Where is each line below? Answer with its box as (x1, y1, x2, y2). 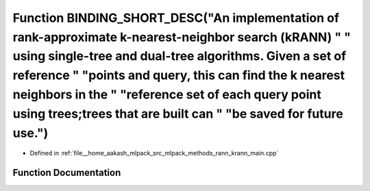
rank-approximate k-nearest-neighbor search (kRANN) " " (12, 29, 351, 44)
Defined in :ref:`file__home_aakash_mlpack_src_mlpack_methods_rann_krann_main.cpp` (29, 149, 279, 157)
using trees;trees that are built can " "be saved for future (12, 106, 344, 121)
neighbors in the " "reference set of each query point (12, 86, 321, 102)
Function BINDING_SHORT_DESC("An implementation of (12, 10, 339, 25)
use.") (12, 125, 49, 140)
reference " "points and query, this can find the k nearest (12, 68, 345, 84)
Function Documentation (12, 167, 121, 179)
